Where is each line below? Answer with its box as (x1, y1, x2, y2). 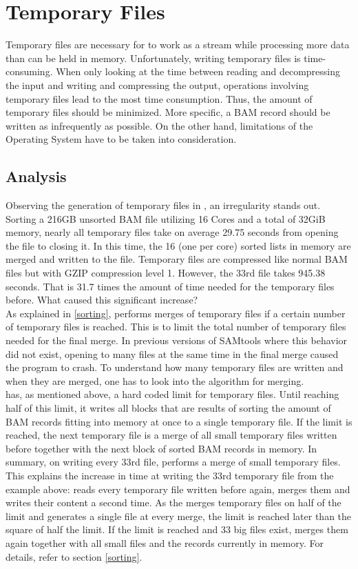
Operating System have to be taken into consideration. (6, 132, 237, 146)
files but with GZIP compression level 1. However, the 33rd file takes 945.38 (6, 266, 326, 280)
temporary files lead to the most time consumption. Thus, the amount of (6, 91, 313, 106)
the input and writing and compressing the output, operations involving (6, 77, 309, 92)
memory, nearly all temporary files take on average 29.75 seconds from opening (6, 225, 339, 239)
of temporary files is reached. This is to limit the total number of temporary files (6, 319, 346, 334)
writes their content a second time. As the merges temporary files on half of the (6, 495, 341, 510)
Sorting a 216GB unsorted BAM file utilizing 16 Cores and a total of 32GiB (6, 211, 326, 226)
